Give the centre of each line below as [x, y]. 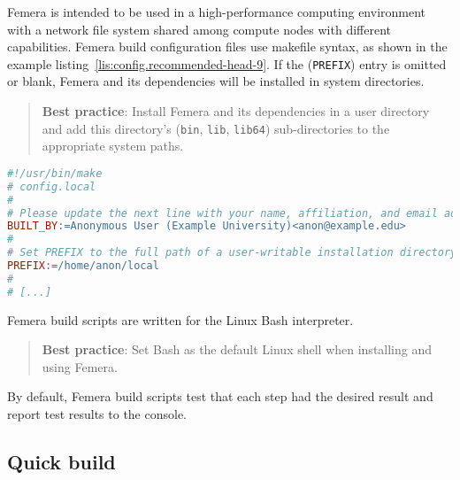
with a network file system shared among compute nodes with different [199, 29]
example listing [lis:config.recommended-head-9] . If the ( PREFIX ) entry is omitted [227, 63]
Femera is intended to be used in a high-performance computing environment [217, 12]
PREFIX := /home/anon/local [83, 266]
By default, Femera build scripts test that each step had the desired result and [220, 396]
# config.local [52, 186]
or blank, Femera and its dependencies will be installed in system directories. [216, 81]
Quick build [61, 461]
